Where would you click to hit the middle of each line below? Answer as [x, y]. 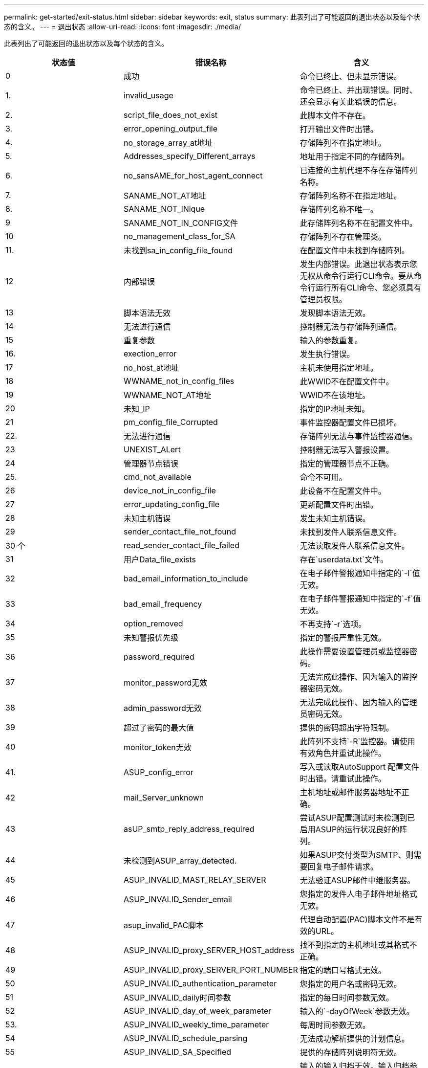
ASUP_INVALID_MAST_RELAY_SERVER [195, 880]
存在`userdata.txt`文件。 [344, 559]
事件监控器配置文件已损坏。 [351, 423]
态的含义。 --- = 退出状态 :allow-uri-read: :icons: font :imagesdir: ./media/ [122, 27]
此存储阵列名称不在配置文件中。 [358, 223]
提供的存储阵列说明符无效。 [351, 1052]
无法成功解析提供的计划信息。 [354, 1039]
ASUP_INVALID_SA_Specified [178, 1052]
